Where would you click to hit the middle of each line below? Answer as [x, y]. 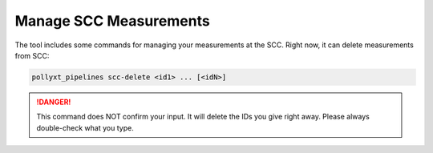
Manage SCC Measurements [112, 21]
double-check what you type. [85, 127]
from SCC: [32, 55]
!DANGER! [54, 102]
